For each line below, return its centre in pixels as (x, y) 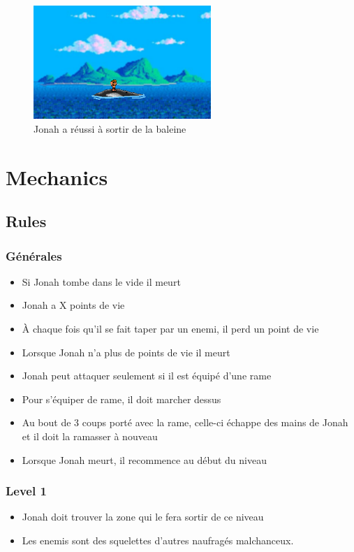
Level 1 (26, 491)
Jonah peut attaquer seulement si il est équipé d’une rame (147, 376)
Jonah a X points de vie (73, 305)
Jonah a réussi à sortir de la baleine (110, 128)
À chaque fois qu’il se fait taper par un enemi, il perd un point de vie (170, 329)
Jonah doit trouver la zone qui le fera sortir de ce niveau (143, 517)
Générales (34, 255)
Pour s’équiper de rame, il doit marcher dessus (121, 399)
